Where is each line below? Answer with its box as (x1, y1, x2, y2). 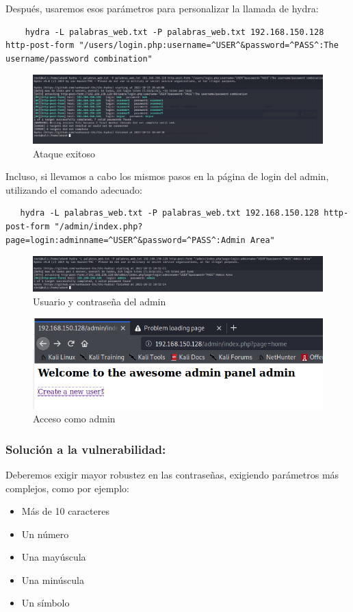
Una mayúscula (21, 550, 86, 564)
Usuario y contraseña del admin (33, 294, 166, 308)
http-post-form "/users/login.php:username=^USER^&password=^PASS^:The (5, 40, 339, 51)
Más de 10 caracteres (21, 504, 109, 518)
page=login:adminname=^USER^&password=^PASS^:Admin (5, 235, 246, 245)
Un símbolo (21, 596, 70, 610)
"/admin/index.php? (54, 221, 143, 231)
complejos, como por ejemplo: (5, 481, 129, 495)
